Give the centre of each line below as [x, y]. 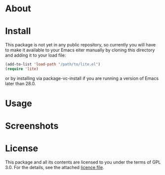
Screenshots [32, 126]
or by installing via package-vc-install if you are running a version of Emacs [82, 78]
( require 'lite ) [22, 69]
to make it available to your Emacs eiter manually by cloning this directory [80, 50]
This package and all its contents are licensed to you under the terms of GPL [83, 162]
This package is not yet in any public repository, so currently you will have [81, 45]
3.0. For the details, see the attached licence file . [55, 168]
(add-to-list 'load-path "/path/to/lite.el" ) [53, 65]
